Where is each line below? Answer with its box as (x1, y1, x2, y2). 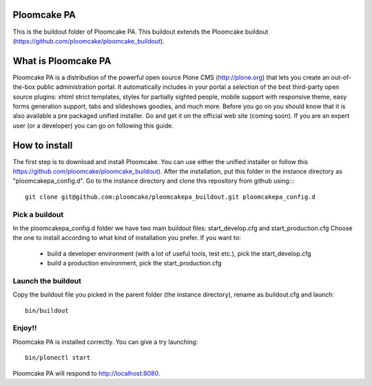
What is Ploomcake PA (12, 55, 112, 67)
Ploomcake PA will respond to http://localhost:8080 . (12, 369, 161, 377)
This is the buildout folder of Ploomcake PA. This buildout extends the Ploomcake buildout (12, 28, 269, 36)
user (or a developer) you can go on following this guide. (12, 121, 174, 130)
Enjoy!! (12, 323, 37, 333)
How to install (12, 139, 73, 151)
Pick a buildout (12, 210, 64, 219)
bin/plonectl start (25, 354, 91, 362)
